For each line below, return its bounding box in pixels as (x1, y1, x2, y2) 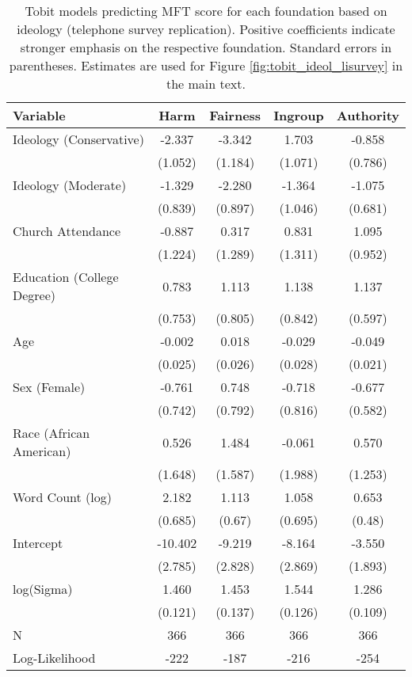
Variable (13, 106, 66, 124)
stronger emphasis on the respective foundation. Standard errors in (20, 38, 392, 56)
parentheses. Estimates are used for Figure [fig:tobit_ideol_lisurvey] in (9, 56, 403, 74)
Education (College (13, 268, 119, 286)
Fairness (209, 106, 261, 124)
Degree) (13, 286, 56, 304)
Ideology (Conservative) (13, 130, 144, 148)
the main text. (166, 74, 246, 93)
